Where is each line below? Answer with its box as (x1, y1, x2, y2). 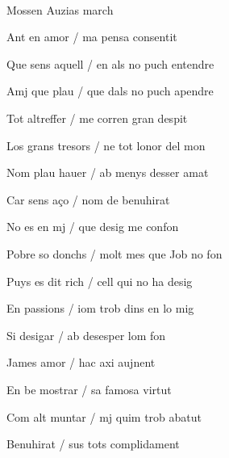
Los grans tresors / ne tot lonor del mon (6, 137, 206, 153)
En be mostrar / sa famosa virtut (6, 380, 172, 397)
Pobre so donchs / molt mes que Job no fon (6, 245, 223, 262)
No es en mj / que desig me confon (6, 218, 179, 235)
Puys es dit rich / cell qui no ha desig (6, 272, 193, 289)
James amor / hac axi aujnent (6, 354, 156, 371)
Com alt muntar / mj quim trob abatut (6, 408, 202, 425)
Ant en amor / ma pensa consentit (6, 28, 177, 45)
